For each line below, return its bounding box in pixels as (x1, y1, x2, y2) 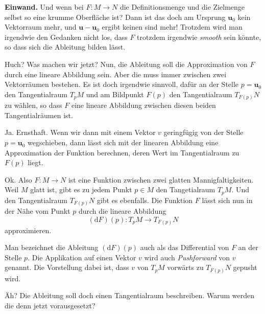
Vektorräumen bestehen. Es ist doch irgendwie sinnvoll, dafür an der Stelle (5, 79, 239, 89)
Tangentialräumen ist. (5, 109, 73, 120)
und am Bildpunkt (86, 88, 144, 99)
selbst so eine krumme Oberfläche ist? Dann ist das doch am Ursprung (5, 11, 226, 22)
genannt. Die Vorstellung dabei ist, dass (5, 262, 129, 273)
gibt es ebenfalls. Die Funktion (97, 194, 193, 205)
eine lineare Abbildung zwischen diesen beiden (71, 100, 216, 110)
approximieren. (5, 225, 52, 235)
